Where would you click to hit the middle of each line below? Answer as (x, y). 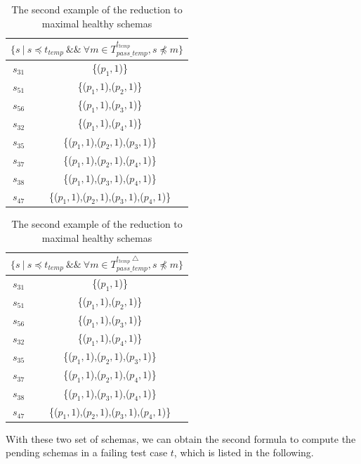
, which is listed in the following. (244, 452)
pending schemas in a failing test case (87, 452)
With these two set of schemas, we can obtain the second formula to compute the (181, 438)
